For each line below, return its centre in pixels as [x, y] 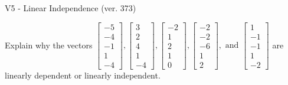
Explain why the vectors [49, 45]
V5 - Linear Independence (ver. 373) [71, 8]
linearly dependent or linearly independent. [83, 75]
